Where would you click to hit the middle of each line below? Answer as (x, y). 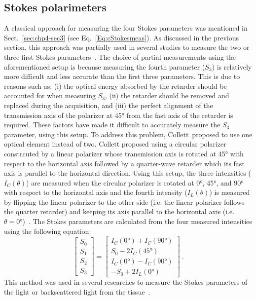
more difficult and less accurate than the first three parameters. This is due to (122, 76)
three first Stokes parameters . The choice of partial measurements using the (120, 56)
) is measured (230, 192)
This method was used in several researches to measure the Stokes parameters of (126, 282)
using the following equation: (48, 231)
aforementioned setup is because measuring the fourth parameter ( (105, 66)
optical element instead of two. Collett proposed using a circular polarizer (115, 144)
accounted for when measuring (50, 95)
